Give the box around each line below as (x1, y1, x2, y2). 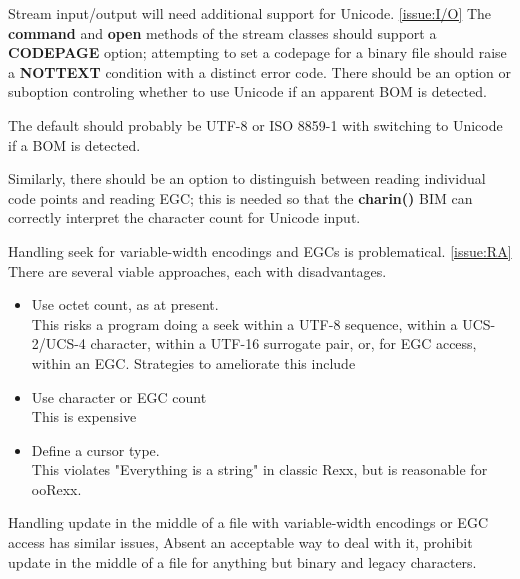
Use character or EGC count (31, 386, 207, 407)
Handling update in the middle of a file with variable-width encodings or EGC (8, 512, 489, 533)
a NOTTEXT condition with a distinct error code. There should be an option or (8, 61, 511, 82)
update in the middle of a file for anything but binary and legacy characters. (8, 551, 477, 572)
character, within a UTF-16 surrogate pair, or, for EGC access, (90, 333, 477, 354)
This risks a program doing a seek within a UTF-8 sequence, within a (31, 313, 458, 334)
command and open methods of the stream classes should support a (8, 22, 437, 43)
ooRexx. (31, 478, 82, 499)
